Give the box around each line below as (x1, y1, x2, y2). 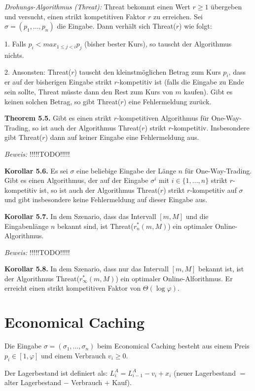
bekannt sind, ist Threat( (57, 220, 134, 231)
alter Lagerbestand (4, 377, 62, 388)
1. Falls (4, 39, 26, 49)
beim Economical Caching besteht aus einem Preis (97, 341, 250, 351)
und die (185, 211, 209, 221)
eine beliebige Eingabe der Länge (76, 165, 176, 175)
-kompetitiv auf (190, 184, 237, 195)
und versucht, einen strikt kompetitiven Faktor (4, 11, 146, 21)
